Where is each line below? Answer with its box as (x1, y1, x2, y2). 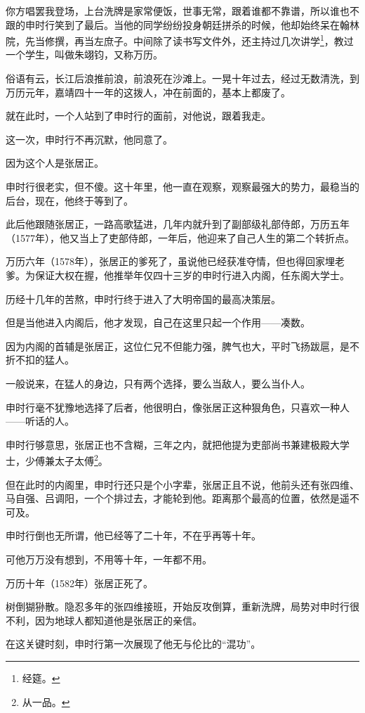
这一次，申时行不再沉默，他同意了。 (6, 131, 173, 146)
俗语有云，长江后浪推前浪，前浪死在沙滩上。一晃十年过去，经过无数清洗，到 (6, 71, 359, 86)
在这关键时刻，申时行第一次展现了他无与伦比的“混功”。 (6, 636, 261, 651)
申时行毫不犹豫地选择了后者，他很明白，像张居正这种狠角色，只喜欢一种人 (6, 399, 350, 414)
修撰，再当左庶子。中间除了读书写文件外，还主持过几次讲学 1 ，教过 (44, 32, 354, 48)
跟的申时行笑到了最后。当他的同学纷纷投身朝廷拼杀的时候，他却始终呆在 (6, 17, 340, 32)
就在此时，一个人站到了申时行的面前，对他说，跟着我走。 (6, 108, 271, 123)
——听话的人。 (6, 413, 74, 428)
